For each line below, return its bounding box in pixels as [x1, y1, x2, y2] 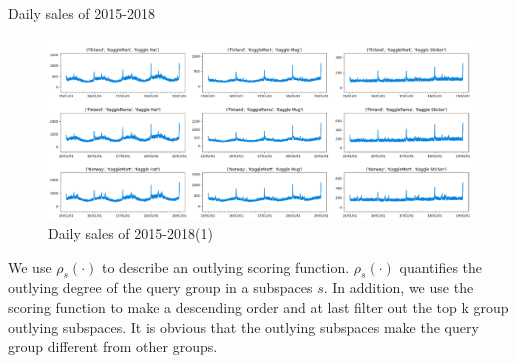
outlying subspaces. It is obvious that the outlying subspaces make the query [8, 316, 479, 337]
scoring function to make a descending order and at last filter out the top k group [8, 296, 509, 317]
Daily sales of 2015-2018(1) [48, 222, 213, 243]
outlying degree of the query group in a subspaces [8, 277, 313, 298]
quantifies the [399, 256, 483, 277]
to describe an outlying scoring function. [101, 256, 350, 277]
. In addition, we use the [323, 277, 474, 298]
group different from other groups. [8, 336, 218, 357]
